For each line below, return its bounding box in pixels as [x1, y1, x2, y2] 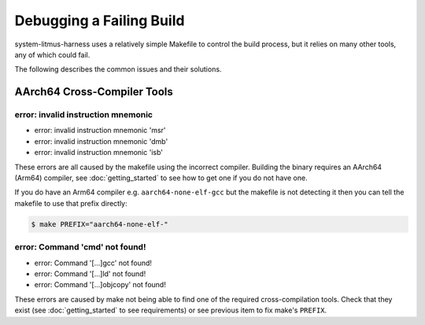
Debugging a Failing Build [14, 12, 185, 29]
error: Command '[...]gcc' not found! [34, 258, 153, 268]
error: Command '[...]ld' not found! [34, 268, 146, 279]
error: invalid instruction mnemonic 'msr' [34, 126, 166, 135]
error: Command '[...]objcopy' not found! [34, 280, 167, 290]
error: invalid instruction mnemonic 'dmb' [34, 136, 168, 146]
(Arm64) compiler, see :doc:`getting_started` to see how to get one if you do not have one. [14, 173, 308, 183]
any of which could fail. [14, 50, 91, 59]
